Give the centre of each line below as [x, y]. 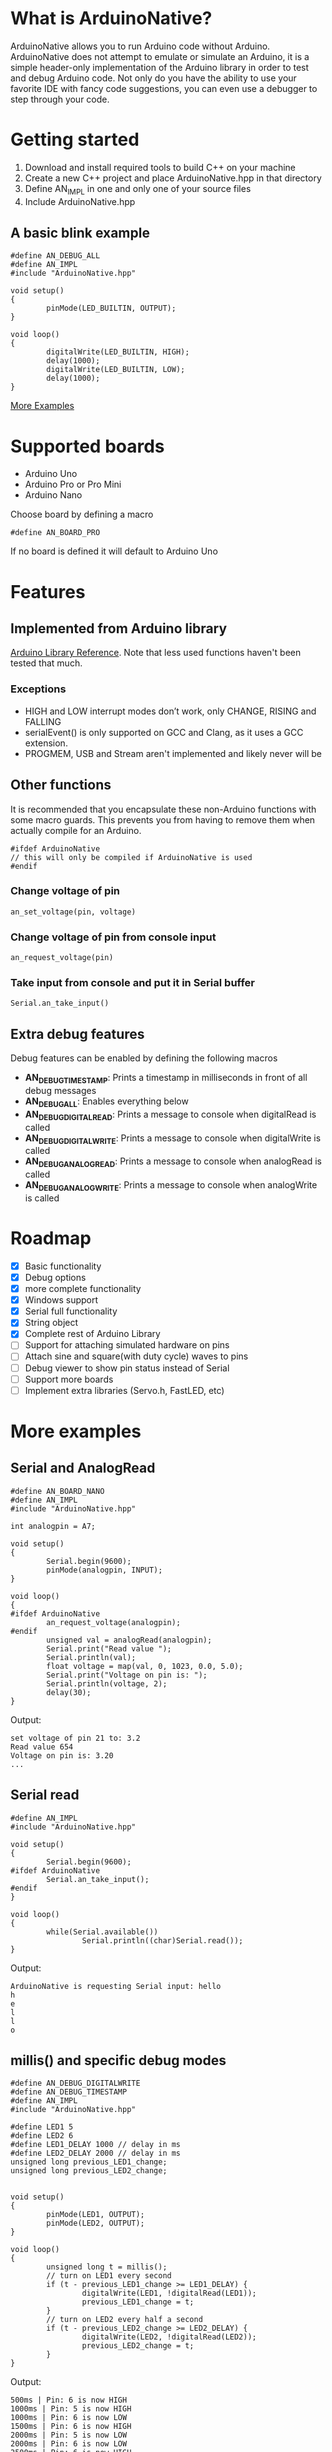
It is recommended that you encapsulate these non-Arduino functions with [163, 809]
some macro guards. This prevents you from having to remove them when [163, 819]
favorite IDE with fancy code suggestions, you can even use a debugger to [164, 88]
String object [51, 1323]
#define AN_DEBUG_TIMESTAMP [69, 2092]
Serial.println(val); [91, 1657]
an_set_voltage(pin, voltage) [73, 912]
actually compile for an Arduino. [76, 830]
